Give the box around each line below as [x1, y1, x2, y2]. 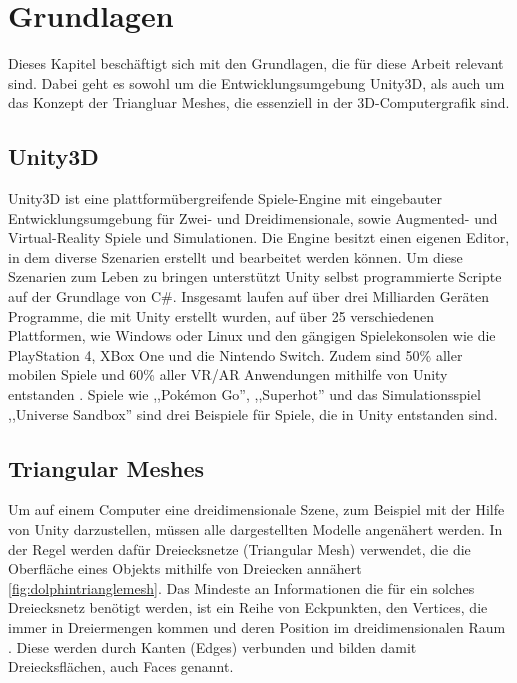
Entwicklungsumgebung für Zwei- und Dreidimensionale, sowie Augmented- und [8, 207, 498, 228]
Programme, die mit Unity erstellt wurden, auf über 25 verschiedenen [8, 305, 435, 326]
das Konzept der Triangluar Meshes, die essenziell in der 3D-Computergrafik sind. [8, 92, 510, 113]
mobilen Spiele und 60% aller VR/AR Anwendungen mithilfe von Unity [8, 364, 448, 385]
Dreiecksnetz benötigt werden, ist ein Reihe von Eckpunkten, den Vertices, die [8, 597, 488, 618]
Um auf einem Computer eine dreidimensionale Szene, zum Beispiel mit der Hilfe [8, 499, 505, 520]
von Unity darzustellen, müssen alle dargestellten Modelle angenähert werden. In [8, 519, 503, 540]
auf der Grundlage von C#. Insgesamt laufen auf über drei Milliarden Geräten [8, 286, 489, 307]
